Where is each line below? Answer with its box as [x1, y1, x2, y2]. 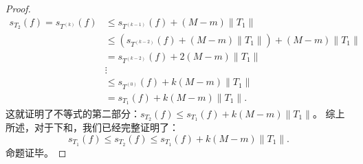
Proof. [5, 1, 31, 15]
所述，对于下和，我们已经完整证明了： [5, 120, 179, 134]
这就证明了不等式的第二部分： [5, 106, 140, 120]
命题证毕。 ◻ [5, 145, 67, 159]
